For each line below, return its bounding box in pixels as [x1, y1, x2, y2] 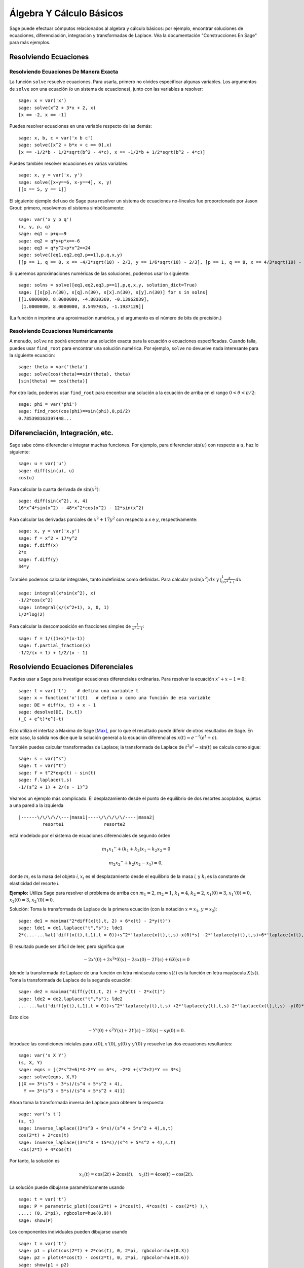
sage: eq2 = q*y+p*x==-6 [18, 238, 80, 243]
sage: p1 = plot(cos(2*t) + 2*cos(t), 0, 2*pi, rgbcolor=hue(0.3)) [18, 1248, 189, 1253]
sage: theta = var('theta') [18, 364, 88, 370]
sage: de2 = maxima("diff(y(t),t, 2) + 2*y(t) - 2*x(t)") [18, 989, 166, 995]
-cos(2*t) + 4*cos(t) [18, 1147, 72, 1152]
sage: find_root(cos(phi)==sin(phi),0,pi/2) [18, 408, 131, 414]
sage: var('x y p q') [18, 217, 72, 223]
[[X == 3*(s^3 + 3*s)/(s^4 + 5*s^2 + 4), [18, 1081, 123, 1086]
